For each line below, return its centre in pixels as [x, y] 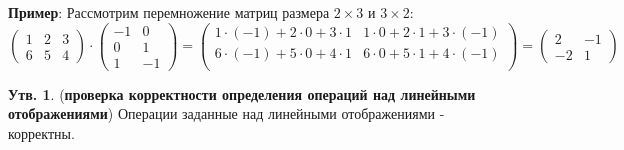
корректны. [41, 132]
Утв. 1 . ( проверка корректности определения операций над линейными [242, 93]
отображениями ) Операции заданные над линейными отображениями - [226, 113]
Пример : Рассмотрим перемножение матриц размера [169, 12]
